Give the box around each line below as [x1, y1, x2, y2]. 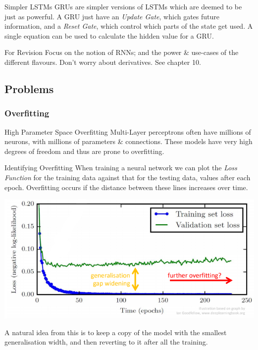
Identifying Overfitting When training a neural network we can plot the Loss [4, 162, 237, 173]
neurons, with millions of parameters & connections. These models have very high [4, 136, 253, 147]
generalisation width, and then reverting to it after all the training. [4, 337, 208, 347]
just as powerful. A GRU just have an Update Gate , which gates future [4, 11, 220, 21]
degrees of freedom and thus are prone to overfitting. [4, 146, 164, 156]
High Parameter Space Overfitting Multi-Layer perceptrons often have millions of [4, 126, 251, 137]
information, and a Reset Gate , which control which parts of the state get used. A [4, 21, 253, 31]
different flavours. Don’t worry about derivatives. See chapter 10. [4, 56, 201, 67]
